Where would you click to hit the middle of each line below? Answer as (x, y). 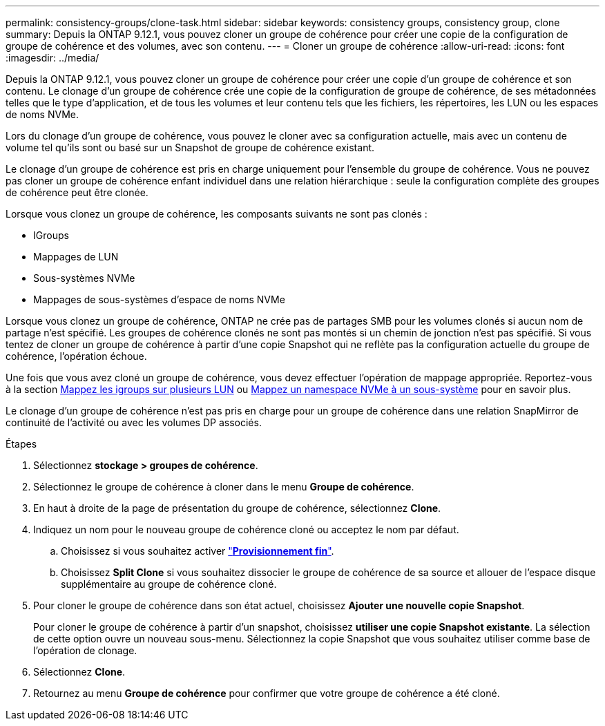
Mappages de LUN (76, 257)
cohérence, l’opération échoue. (76, 356)
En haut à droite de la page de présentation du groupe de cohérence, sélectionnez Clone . (237, 508)
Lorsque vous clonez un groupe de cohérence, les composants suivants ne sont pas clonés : (217, 214)
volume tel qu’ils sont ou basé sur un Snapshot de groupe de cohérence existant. (190, 147)
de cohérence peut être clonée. (77, 192)
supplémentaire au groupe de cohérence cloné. (169, 584)
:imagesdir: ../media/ (52, 58)
